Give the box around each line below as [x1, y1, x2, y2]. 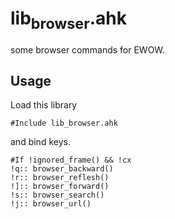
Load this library [10, 99, 78, 111]
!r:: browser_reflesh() [10, 173, 110, 183]
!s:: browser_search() [10, 190, 105, 201]
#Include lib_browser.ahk [10, 118, 118, 129]
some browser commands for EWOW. [10, 43, 165, 56]
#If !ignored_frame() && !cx [10, 155, 132, 166]
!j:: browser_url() [10, 199, 92, 209]
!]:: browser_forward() [10, 182, 110, 192]
